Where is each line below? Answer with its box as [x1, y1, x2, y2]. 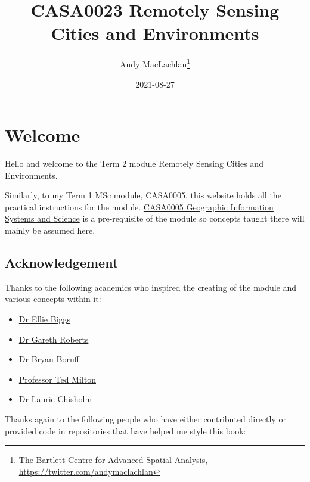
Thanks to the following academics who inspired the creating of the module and [5, 281, 297, 293]
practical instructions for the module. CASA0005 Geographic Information [5, 200, 274, 213]
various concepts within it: [5, 293, 101, 305]
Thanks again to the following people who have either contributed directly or [5, 413, 286, 425]
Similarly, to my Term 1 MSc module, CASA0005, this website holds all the [5, 189, 281, 201]
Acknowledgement [5, 253, 119, 272]
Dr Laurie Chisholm [18, 393, 92, 405]
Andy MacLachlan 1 [119, 56, 191, 70]
